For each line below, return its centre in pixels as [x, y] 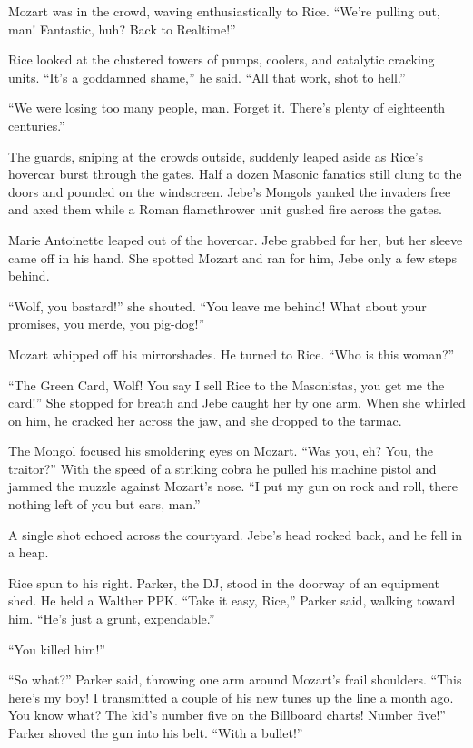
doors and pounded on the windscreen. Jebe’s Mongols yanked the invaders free [230, 191]
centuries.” [37, 125]
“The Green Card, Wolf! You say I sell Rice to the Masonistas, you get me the [227, 384]
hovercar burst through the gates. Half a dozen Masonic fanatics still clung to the [235, 174]
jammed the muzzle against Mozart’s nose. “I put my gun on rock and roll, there [233, 486]
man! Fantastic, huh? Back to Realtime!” [122, 29]
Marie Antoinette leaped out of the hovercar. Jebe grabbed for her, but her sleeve [236, 239]
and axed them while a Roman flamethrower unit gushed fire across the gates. [225, 209]
